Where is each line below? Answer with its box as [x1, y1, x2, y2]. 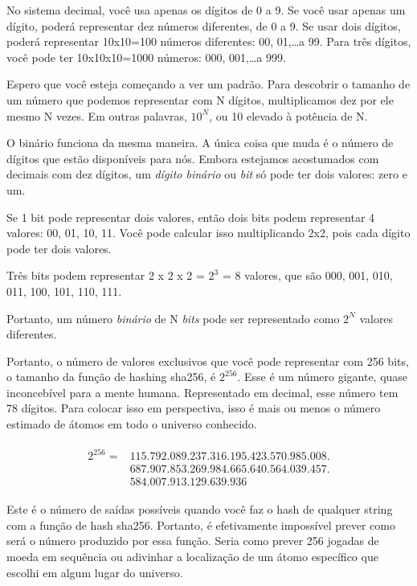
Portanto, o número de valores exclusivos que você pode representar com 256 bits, [6, 352, 409, 369]
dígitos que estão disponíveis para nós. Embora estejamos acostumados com [6, 150, 379, 166]
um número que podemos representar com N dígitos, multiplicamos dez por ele [6, 91, 394, 108]
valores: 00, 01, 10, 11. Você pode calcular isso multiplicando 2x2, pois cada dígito [6, 224, 411, 241]
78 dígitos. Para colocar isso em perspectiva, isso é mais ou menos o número [6, 400, 381, 416]
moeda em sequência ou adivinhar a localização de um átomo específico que [6, 548, 378, 565]
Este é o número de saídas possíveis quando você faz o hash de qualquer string [6, 501, 393, 518]
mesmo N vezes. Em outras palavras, [6, 107, 187, 124]
